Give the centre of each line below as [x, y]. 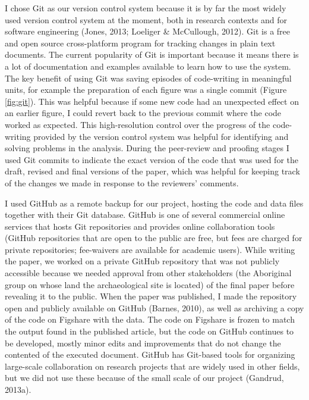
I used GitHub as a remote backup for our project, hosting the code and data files [154, 203]
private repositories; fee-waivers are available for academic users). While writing [150, 249]
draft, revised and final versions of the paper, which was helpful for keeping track [152, 171]
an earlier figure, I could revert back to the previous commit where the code [143, 113]
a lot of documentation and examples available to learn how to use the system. [148, 66]
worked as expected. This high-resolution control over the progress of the [138, 124]
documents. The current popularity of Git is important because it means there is [152, 54]
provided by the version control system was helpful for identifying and [161, 136]
